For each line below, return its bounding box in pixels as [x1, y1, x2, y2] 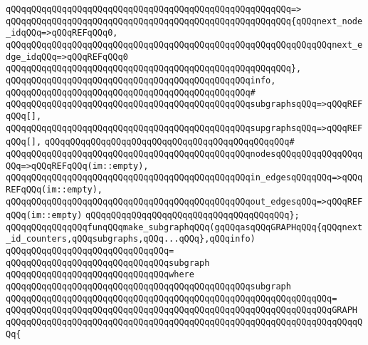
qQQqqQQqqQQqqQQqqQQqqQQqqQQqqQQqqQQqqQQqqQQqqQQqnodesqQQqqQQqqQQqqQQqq [6, 148, 363, 159]
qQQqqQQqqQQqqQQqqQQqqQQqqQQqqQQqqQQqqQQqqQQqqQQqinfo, [6, 75, 276, 86]
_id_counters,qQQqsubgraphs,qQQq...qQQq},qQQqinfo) [6, 234, 256, 244]
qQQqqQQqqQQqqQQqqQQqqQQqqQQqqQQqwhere [6, 269, 194, 280]
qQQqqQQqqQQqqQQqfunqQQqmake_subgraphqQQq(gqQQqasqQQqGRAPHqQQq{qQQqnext [6, 222, 363, 232]
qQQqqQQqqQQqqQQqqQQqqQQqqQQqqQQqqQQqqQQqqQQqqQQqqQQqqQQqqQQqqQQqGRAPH [6, 305, 357, 316]
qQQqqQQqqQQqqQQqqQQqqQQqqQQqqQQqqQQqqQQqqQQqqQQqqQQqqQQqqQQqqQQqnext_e [6, 39, 363, 50]
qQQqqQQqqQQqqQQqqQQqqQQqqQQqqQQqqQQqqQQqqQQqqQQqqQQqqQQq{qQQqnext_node [6, 16, 363, 26]
